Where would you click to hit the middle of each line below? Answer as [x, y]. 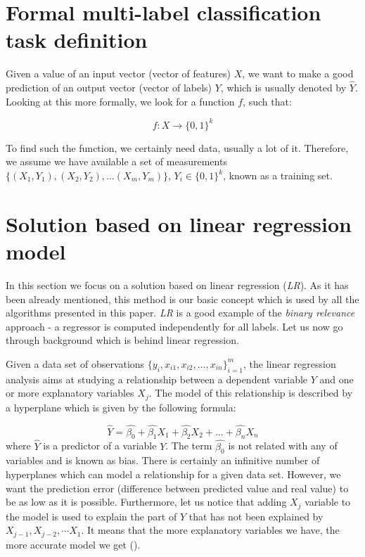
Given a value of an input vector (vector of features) [118, 73]
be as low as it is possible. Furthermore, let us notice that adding [146, 502]
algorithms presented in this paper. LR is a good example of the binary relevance [180, 313]
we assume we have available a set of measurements [116, 161]
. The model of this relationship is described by [251, 393]
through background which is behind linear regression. [122, 340]
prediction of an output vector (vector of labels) [109, 88]
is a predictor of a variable [100, 446]
